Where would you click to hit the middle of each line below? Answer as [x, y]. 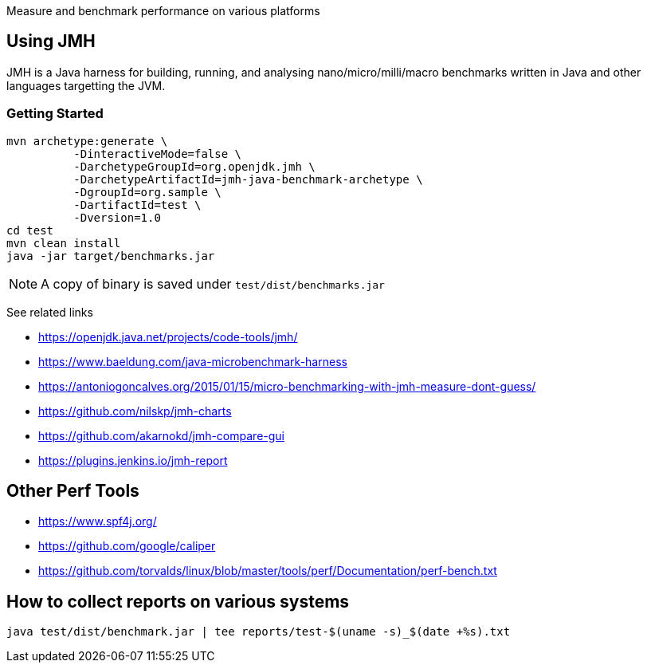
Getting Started [55, 114]
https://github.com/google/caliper [127, 546]
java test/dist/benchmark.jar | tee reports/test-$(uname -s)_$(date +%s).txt [259, 632]
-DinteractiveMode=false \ [158, 153]
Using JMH [51, 41]
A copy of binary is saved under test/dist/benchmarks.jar [213, 283]
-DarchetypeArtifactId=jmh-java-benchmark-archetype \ [248, 179]
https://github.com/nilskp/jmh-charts [135, 411]
